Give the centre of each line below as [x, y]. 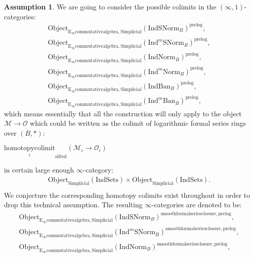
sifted [61, 157]
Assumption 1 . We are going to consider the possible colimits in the [110, 6]
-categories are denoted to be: [197, 205]
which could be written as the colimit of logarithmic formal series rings [138, 123]
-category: [98, 170]
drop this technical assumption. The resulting [73, 205]
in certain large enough [39, 170]
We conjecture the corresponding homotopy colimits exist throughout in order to [127, 195]
